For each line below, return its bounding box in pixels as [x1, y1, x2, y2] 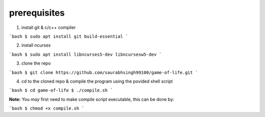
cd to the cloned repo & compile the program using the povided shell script [21, 78, 173, 84]
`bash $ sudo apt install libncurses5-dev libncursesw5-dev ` [9, 51, 162, 57]
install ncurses [21, 42, 51, 48]
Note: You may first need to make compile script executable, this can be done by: [9, 96, 174, 102]
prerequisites [9, 7, 65, 18]
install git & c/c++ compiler [21, 24, 76, 30]
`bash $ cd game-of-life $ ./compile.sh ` [9, 88, 113, 93]
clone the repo [21, 60, 51, 66]
